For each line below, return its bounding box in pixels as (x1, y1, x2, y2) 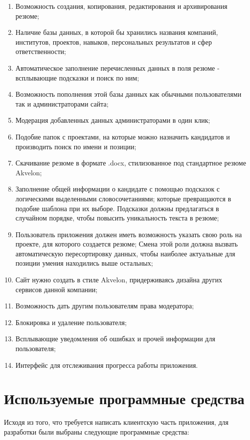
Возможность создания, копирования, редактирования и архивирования (15, 1, 227, 11)
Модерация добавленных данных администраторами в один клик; (15, 115, 210, 125)
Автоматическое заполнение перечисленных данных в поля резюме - (15, 62, 220, 73)
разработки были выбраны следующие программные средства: (4, 426, 189, 437)
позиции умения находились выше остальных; (15, 258, 153, 268)
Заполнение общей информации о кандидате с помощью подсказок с (15, 184, 220, 194)
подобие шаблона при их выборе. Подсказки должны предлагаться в (15, 203, 219, 213)
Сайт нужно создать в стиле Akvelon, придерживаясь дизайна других (15, 275, 222, 285)
